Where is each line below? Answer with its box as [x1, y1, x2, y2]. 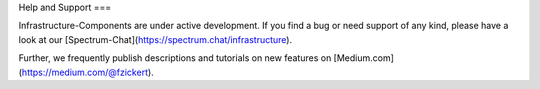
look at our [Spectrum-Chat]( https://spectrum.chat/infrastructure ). [18, 33, 293, 45]
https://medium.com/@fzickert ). [21, 66, 154, 78]
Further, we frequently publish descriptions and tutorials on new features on [18, 52, 332, 64]
